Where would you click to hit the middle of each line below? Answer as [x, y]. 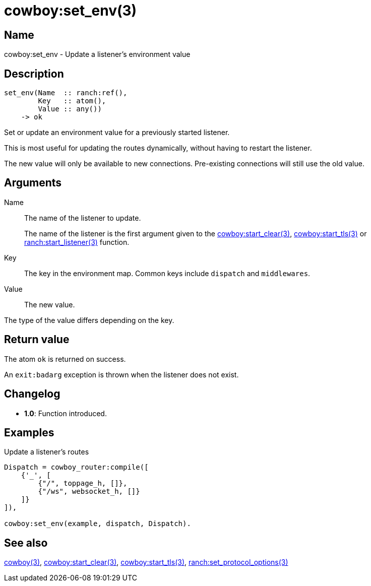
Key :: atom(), [72, 101]
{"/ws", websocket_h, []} [89, 492]
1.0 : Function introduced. [66, 413]
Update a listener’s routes [47, 452]
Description [34, 74]
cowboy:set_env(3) [71, 11]
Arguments [33, 183]
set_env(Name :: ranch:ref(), [66, 93]
